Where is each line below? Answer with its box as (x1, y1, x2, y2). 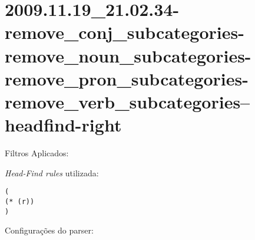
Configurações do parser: (5, 224, 94, 236)
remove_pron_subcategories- (5, 66, 249, 90)
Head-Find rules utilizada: (5, 166, 99, 179)
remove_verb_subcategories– (5, 89, 250, 113)
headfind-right (5, 113, 122, 137)
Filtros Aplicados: (5, 147, 69, 159)
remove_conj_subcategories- (5, 20, 244, 44)
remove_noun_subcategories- (5, 43, 251, 67)
